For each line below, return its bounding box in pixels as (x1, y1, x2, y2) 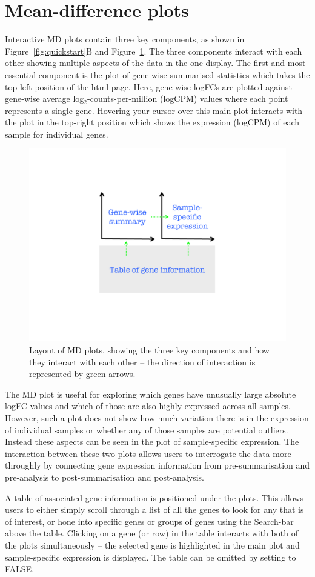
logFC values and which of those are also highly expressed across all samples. (5, 399, 291, 412)
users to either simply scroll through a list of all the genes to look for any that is (5, 503, 304, 516)
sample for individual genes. (5, 127, 108, 140)
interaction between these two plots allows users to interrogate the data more (5, 447, 291, 459)
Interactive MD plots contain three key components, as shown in (5, 33, 245, 45)
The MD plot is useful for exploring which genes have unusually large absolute (5, 387, 296, 400)
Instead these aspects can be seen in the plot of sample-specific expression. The (5, 435, 299, 448)
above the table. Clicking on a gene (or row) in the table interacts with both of (5, 527, 298, 539)
